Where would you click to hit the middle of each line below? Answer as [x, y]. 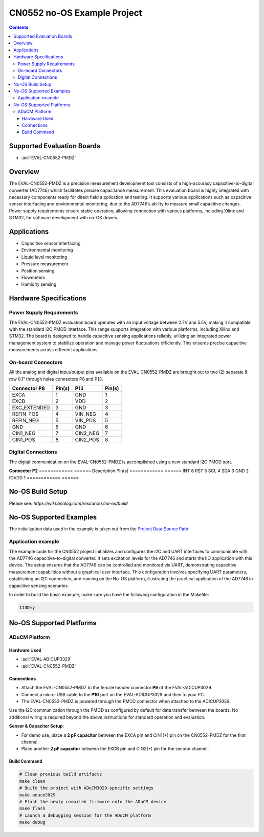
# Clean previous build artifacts [61, 774]
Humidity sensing [39, 284]
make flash [32, 809]
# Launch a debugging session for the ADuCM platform [85, 815]
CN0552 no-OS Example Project [76, 13]
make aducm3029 [37, 795]
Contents [19, 27]
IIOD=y [27, 607]
